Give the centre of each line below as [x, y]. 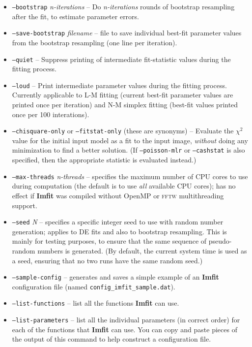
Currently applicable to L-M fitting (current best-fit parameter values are [123, 95]
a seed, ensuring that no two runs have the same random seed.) [107, 260]
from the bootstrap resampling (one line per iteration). [95, 42]
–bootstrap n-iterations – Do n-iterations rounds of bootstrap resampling [123, 6]
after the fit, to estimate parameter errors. [75, 16]
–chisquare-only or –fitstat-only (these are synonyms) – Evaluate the [123, 131]
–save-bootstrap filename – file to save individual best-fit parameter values [127, 33]
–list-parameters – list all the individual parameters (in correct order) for [126, 320]
